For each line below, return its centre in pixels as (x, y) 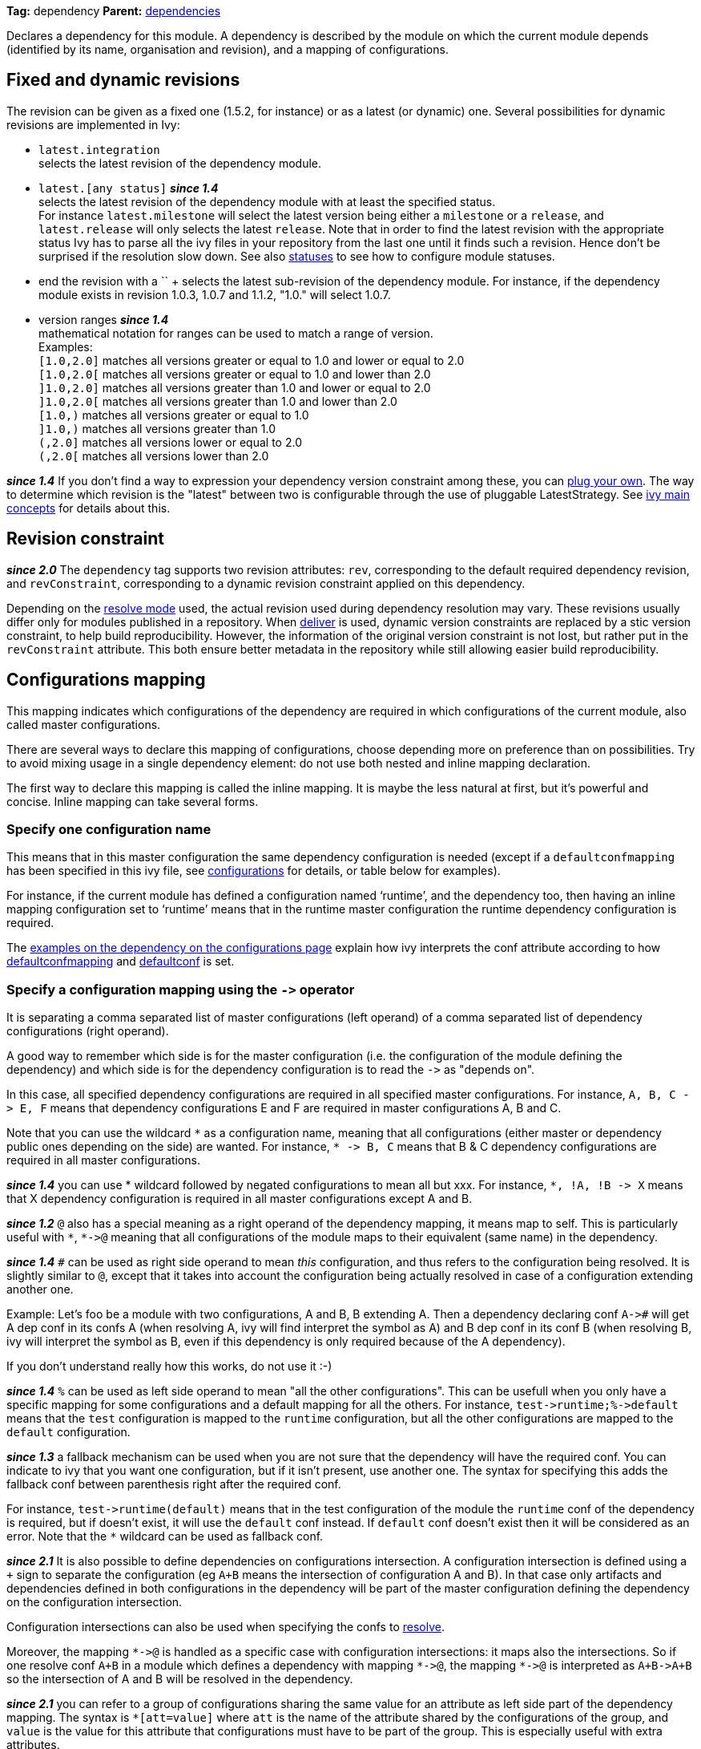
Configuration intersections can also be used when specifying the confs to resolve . (226, 1627)
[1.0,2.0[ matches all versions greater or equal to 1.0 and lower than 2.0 (235, 374)
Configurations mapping (106, 680)
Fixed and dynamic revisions (123, 80)
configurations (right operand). (88, 1031)
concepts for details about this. (89, 508)
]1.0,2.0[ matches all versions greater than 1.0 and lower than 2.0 (218, 401)
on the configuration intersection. (95, 1602)
